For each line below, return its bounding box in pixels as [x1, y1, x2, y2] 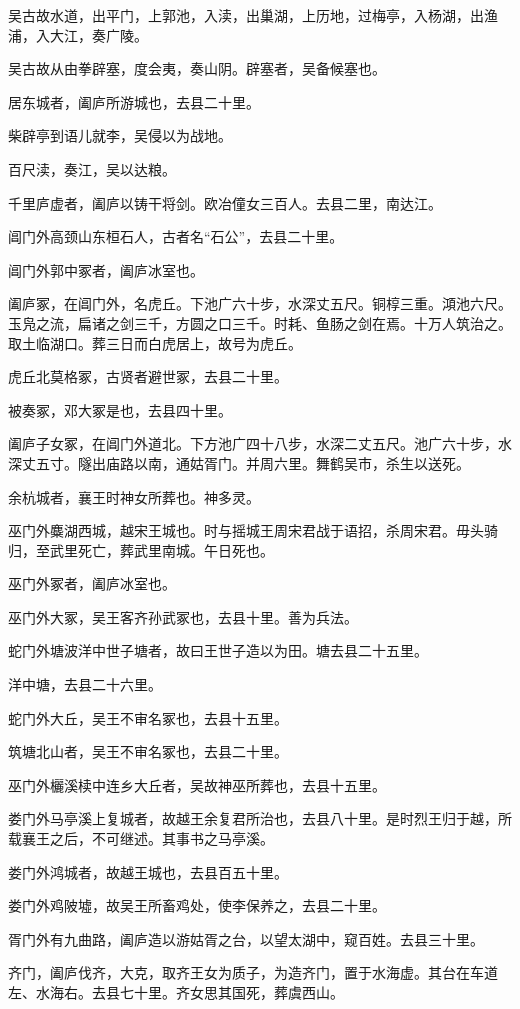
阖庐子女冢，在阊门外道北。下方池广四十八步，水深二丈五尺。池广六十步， [8, 433, 498, 454]
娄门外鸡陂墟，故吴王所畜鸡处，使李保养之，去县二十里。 [8, 895, 386, 916]
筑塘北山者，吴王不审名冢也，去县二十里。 [8, 741, 288, 762]
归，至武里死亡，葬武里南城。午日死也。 [8, 539, 274, 560]
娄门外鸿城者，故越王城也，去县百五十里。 [8, 861, 288, 882]
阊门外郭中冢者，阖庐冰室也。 [8, 259, 204, 280]
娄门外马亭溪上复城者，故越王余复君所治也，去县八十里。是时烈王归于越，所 [8, 808, 512, 829]
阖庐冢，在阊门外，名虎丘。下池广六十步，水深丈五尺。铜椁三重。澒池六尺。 [8, 293, 512, 314]
